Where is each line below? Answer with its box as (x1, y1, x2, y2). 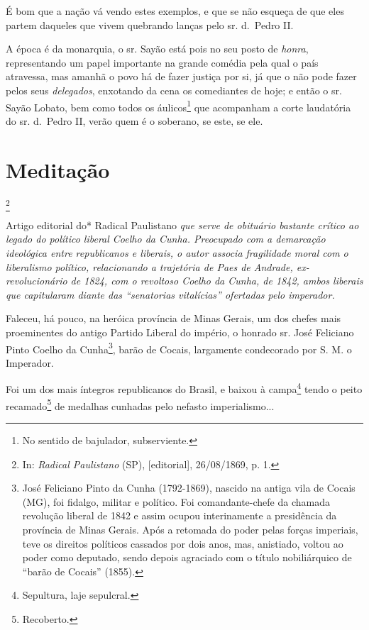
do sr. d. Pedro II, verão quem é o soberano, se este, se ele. (6, 113, 263, 128)
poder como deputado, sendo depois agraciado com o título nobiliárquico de (22, 550, 352, 565)
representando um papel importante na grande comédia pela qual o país (6, 55, 319, 70)
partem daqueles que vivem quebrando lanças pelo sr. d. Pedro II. (6, 17, 294, 32)
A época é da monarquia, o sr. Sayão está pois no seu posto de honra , (6, 41, 309, 56)
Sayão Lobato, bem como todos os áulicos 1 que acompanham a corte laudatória (6, 97, 351, 114)
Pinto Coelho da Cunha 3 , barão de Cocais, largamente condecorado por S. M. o (6, 339, 352, 356)
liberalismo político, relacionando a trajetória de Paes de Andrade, (6, 259, 293, 274)
